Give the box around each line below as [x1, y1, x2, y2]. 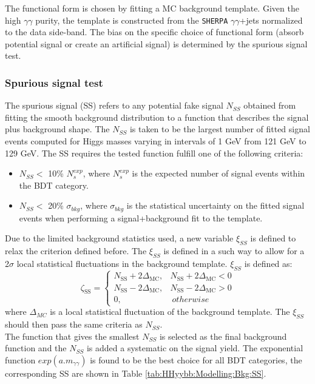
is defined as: [244, 257, 293, 270]
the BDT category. [19, 178, 89, 191]
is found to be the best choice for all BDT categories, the [90, 353, 302, 366]
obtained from [243, 99, 296, 112]
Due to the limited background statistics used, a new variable [5, 232, 234, 244]
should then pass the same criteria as [5, 318, 143, 331]
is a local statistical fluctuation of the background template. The [50, 305, 290, 318]
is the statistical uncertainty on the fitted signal [126, 199, 305, 212]
